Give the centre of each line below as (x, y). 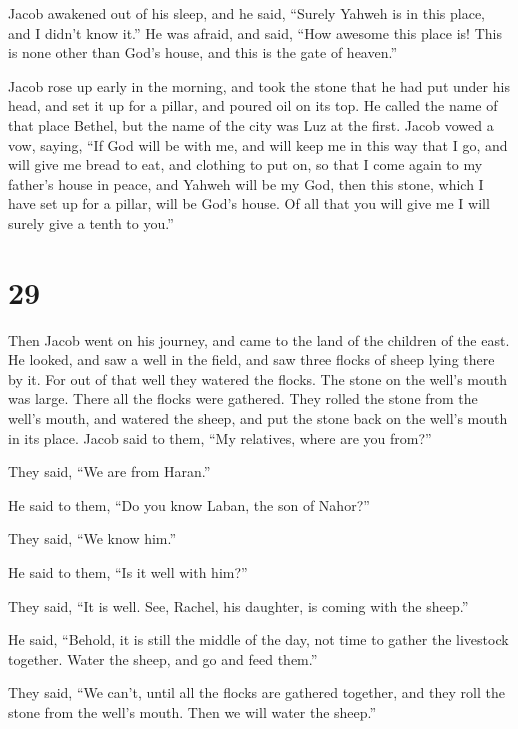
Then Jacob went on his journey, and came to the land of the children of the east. (259, 339)
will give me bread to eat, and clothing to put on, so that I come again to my (245, 164)
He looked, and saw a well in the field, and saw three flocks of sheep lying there (251, 359)
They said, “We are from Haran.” (109, 471)
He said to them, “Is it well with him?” (128, 572)
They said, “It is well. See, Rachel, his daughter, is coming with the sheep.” (238, 605)
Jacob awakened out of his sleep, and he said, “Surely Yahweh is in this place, (246, 13)
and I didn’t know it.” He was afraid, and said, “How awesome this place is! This (255, 32)
